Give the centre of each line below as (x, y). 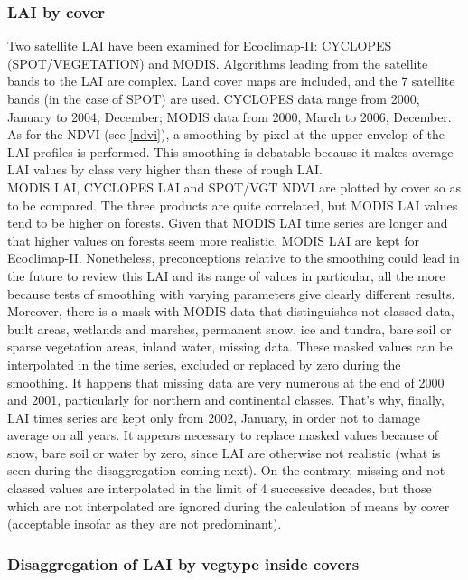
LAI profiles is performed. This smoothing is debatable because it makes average (230, 151)
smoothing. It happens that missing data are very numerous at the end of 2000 (226, 382)
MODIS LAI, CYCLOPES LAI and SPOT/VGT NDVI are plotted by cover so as (234, 187)
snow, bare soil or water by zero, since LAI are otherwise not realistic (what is (224, 452)
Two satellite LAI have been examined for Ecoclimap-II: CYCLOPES (200, 46)
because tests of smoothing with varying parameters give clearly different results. (231, 293)
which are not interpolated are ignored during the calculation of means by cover (229, 505)
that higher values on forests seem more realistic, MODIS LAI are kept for (213, 240)
